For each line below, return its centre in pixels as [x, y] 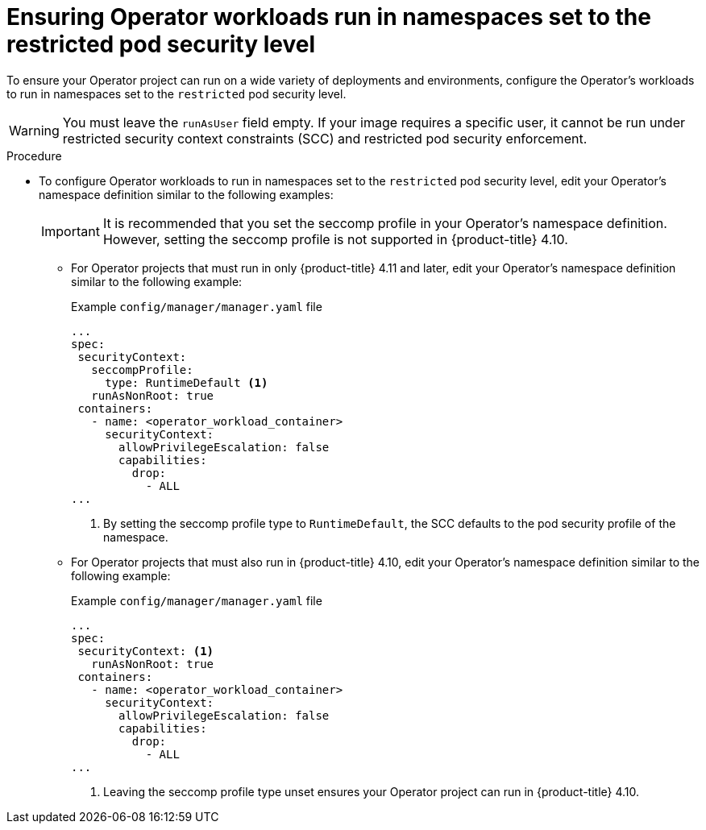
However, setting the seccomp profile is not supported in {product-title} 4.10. [335, 239]
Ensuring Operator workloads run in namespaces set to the [329, 17]
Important [71, 231]
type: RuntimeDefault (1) [187, 382]
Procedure [34, 156]
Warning [34, 130]
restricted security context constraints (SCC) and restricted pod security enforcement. [325, 138]
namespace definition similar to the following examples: [186, 194]
